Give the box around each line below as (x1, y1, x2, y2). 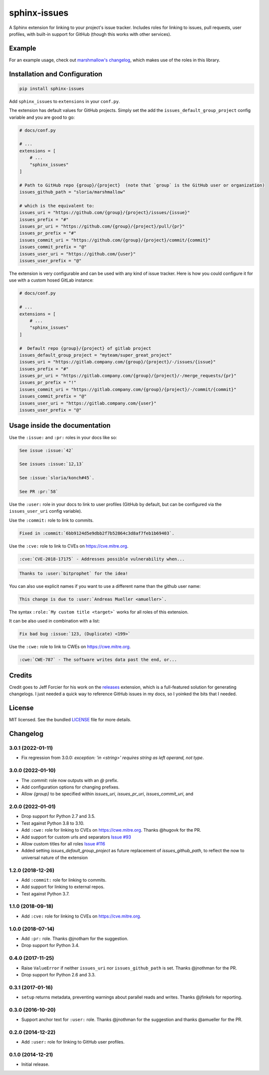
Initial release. (21, 1061, 49, 1067)
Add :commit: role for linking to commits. (21, 877, 107, 883)
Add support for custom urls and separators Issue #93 (21, 834, 131, 840)
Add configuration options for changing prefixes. (21, 784, 120, 790)
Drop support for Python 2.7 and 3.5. (21, 813, 96, 819)
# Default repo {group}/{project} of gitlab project (19, 345, 151, 351)
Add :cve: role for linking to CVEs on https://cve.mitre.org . (21, 913, 142, 919)
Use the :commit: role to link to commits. (9, 517, 94, 523)
